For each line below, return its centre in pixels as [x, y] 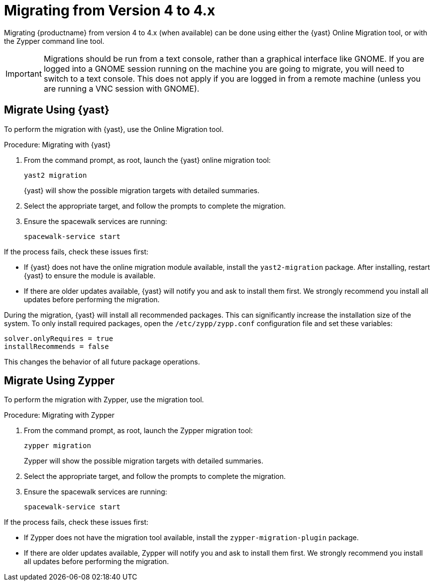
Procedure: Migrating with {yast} [57, 144]
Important [24, 73]
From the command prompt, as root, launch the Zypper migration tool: [138, 431]
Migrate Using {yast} [57, 110]
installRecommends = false [56, 346]
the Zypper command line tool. [54, 41]
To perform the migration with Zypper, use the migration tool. [104, 400]
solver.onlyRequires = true [59, 338]
